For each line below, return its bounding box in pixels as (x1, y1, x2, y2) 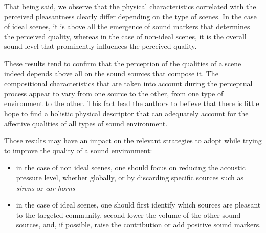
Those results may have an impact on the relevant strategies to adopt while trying (4, 135, 262, 146)
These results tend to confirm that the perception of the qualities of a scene (4, 58, 241, 68)
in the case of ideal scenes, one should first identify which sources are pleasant (16, 199, 261, 210)
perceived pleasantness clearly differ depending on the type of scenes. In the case (4, 11, 257, 21)
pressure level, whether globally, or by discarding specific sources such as (16, 172, 243, 183)
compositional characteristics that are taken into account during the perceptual (4, 78, 253, 89)
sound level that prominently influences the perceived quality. (4, 41, 197, 51)
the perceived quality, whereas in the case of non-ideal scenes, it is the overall (4, 31, 247, 41)
